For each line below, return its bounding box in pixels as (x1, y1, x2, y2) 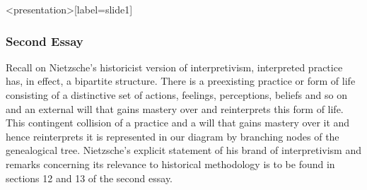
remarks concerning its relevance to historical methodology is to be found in (6, 156, 335, 171)
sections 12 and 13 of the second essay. (6, 170, 173, 185)
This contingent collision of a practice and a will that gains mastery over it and (6, 115, 350, 130)
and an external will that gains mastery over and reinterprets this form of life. (6, 101, 344, 116)
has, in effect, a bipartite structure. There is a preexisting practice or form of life (6, 73, 356, 88)
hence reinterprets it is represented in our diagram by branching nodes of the (6, 129, 339, 143)
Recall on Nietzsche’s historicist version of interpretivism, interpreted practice (6, 59, 343, 74)
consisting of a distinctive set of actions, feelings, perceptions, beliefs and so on (6, 88, 347, 102)
